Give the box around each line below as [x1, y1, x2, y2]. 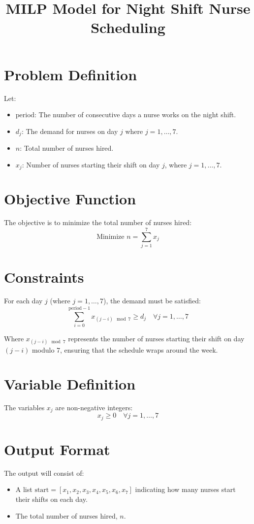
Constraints [4, 267, 84, 287]
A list [15, 484, 32, 494]
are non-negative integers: [55, 402, 133, 412]
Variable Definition [4, 373, 136, 393]
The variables [4, 402, 45, 412]
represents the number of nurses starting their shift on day [68, 333, 245, 343]
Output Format [4, 439, 110, 459]
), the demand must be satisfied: [103, 295, 201, 306]
